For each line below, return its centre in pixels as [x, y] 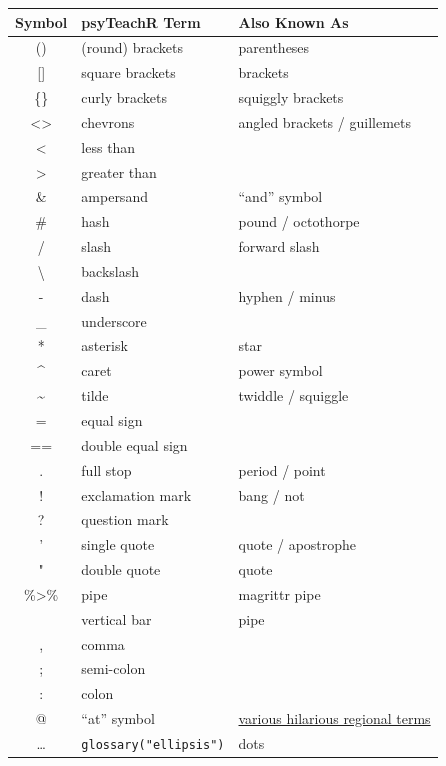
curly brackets [124, 97]
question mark [125, 519]
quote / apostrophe [297, 544]
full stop [106, 469]
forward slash [279, 246]
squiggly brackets [291, 97]
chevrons [108, 121]
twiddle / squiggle [293, 395]
